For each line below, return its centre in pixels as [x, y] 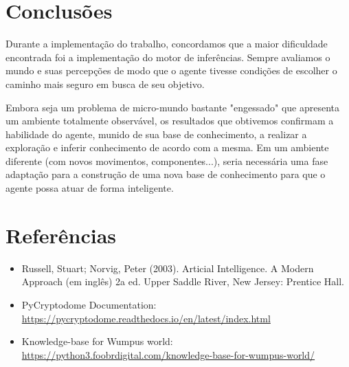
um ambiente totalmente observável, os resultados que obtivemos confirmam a [170, 121]
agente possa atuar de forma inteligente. [90, 188]
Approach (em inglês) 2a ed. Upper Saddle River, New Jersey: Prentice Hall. [183, 281]
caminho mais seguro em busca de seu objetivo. [105, 84]
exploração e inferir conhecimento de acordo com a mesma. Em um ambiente [167, 147]
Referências [61, 235]
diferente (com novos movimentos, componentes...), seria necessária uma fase [167, 160]
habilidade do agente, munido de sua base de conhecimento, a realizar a [156, 134]
